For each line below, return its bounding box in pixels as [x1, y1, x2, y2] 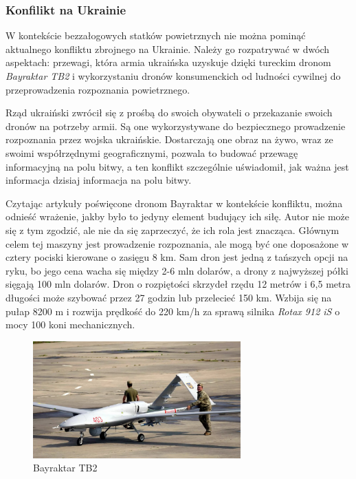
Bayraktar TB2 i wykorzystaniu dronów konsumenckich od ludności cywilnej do [5, 69, 341, 83]
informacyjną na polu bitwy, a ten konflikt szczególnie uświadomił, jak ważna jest [5, 159, 349, 173]
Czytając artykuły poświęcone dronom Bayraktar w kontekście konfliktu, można [5, 195, 343, 210]
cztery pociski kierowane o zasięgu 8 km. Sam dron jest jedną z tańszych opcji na [5, 250, 348, 264]
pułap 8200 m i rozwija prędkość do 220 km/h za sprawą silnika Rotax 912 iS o [5, 304, 340, 318]
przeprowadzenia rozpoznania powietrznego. [5, 82, 190, 96]
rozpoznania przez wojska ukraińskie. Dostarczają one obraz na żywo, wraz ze [5, 132, 333, 147]
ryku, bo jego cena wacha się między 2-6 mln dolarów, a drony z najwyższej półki [5, 263, 348, 277]
